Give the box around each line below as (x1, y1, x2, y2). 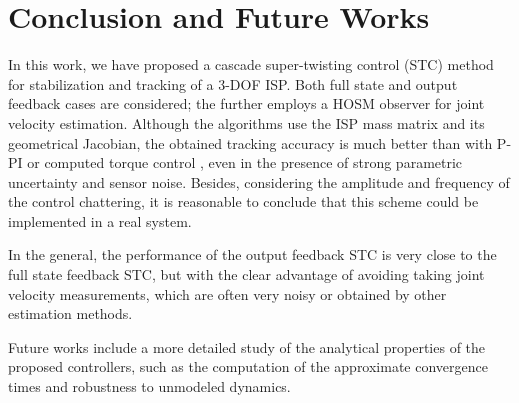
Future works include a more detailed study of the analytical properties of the (8, 336, 486, 357)
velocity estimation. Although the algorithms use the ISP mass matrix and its (8, 112, 485, 133)
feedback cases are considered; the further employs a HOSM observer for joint (8, 93, 485, 114)
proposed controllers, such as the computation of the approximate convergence (8, 356, 488, 377)
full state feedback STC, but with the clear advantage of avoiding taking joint (8, 264, 485, 285)
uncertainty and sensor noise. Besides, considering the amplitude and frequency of (8, 171, 510, 192)
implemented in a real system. (8, 210, 192, 231)
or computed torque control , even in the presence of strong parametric (27, 152, 463, 173)
